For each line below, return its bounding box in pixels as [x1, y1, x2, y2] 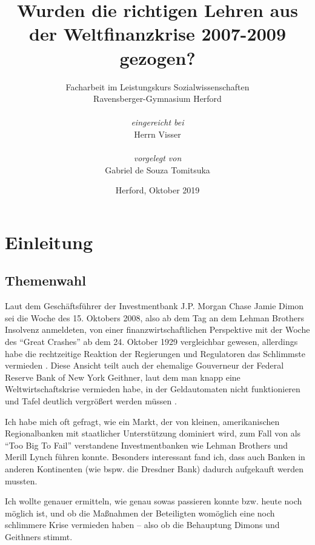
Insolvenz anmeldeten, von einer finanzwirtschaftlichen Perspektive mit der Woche [5, 323, 310, 336]
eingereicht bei [131, 116, 184, 129]
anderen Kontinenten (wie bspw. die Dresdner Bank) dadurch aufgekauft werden [5, 462, 304, 475]
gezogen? [119, 45, 196, 70]
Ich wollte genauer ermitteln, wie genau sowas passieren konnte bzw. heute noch [5, 495, 302, 507]
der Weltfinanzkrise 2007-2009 [28, 21, 286, 46]
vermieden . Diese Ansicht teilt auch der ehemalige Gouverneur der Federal [5, 359, 284, 372]
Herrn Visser [134, 127, 181, 140]
